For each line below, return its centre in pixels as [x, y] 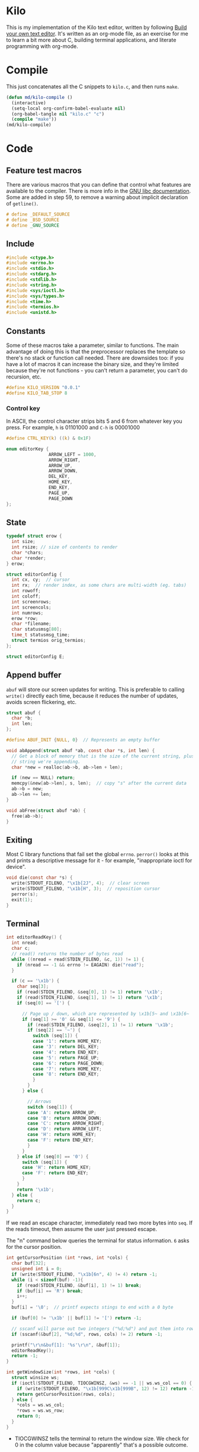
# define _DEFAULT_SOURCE [38, 214]
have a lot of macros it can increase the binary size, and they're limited [92, 364]
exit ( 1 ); [22, 900]
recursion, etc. [24, 377]
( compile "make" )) [34, 120]
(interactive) [29, 103]
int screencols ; [31, 607]
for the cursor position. [34, 1247]
